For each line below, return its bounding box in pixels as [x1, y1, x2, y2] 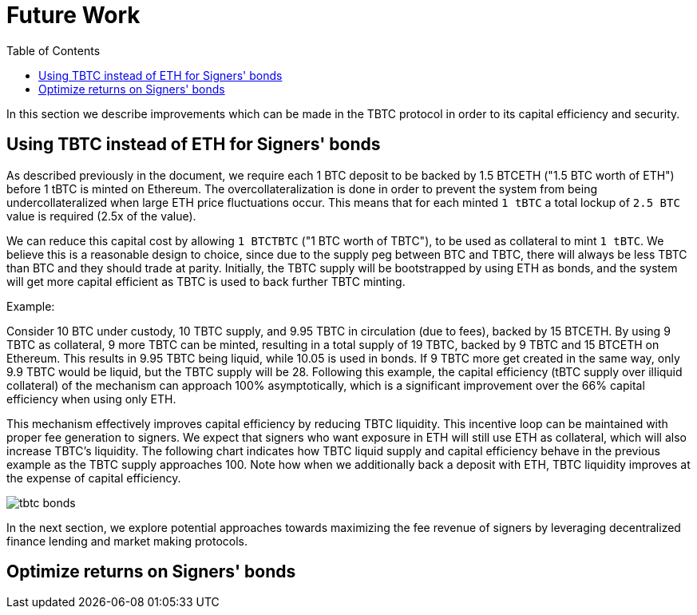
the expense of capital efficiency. [6, 470, 181, 485]
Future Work [6, 2, 141, 29]
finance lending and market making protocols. [6, 534, 248, 548]
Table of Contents [6, 43, 101, 58]
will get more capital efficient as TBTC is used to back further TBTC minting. [6, 274, 406, 288]
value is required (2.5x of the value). [6, 208, 196, 223]
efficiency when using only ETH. [6, 391, 176, 406]
